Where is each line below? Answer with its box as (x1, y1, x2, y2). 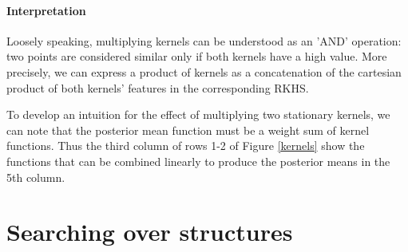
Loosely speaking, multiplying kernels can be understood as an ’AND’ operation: (6, 32, 402, 49)
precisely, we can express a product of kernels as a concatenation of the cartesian (6, 63, 402, 80)
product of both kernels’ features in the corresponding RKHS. (6, 79, 309, 96)
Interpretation (6, 2, 86, 18)
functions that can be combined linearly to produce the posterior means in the (6, 152, 390, 169)
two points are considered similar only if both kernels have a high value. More (6, 48, 387, 65)
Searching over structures (6, 215, 293, 248)
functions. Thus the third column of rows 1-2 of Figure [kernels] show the (6, 137, 365, 154)
